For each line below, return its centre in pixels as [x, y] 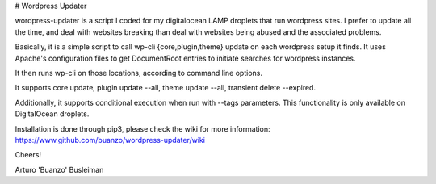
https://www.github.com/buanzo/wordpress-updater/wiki [110, 140]
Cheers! [28, 155]
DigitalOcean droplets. [52, 114]
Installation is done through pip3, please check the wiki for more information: [143, 128]
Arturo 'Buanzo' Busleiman [59, 169]
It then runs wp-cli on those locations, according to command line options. [138, 73]
